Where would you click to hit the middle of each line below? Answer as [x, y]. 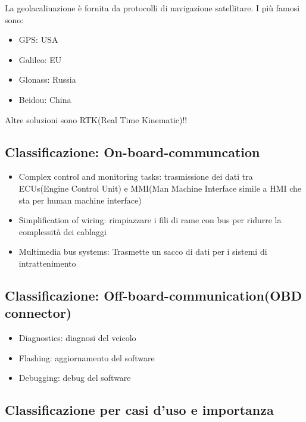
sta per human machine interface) [80, 200]
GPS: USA [38, 40]
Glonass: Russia [47, 79]
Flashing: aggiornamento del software [87, 357]
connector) [38, 313]
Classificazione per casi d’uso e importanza [139, 410]
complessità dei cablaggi [63, 231]
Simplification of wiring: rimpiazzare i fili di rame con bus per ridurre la [150, 220]
